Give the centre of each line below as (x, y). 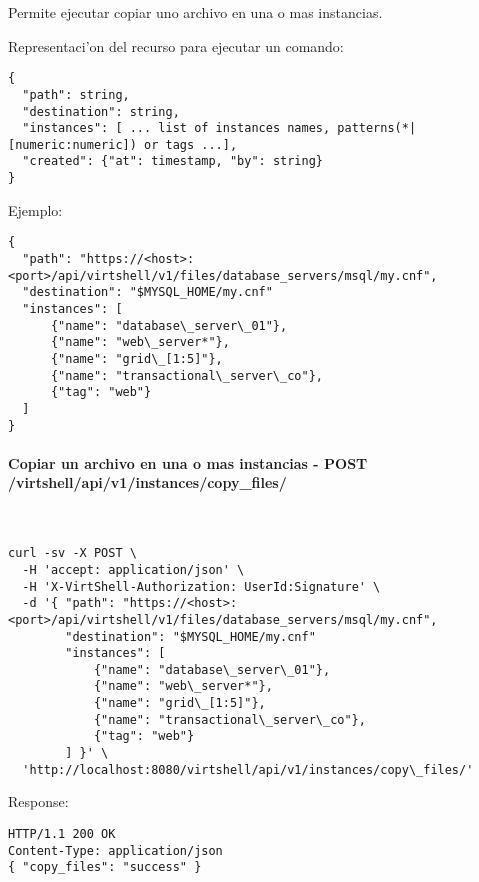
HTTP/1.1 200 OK (62, 834)
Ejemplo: (35, 209)
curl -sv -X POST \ (72, 553)
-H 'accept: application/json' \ (133, 569)
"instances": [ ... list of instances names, (176, 128)
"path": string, (76, 94)
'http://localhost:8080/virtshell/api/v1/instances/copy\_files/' (248, 769)
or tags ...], (191, 144)
